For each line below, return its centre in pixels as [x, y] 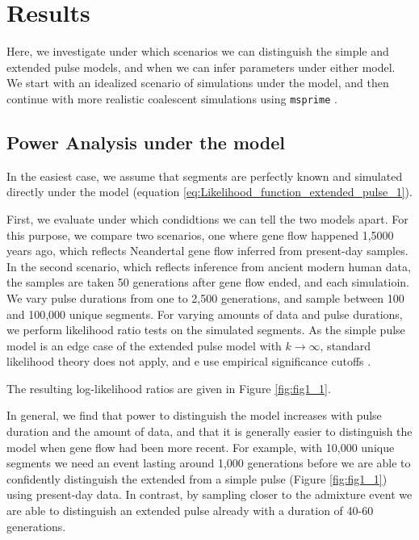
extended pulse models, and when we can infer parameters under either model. [201, 67]
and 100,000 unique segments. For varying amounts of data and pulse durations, [205, 314]
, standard [345, 345]
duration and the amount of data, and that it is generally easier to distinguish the [209, 431]
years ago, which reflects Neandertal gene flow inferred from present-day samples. [207, 251]
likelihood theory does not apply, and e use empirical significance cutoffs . [189, 361]
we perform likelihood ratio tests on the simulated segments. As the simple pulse [206, 330]
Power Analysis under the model [146, 142]
